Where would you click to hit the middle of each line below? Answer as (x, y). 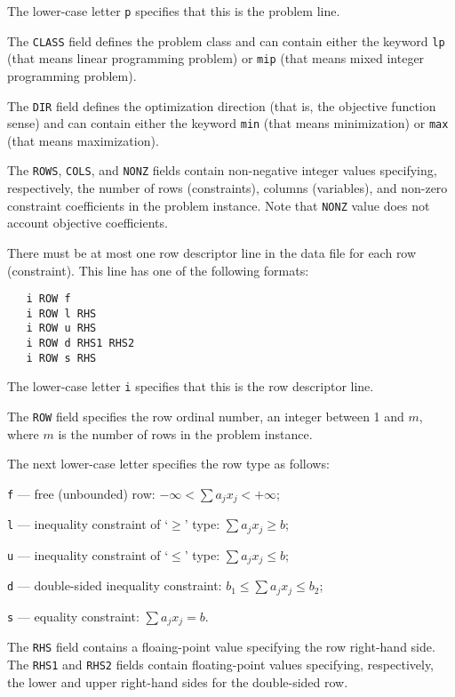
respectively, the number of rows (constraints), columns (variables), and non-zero (227, 188)
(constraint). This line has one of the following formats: (158, 270)
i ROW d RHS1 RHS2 (80, 344)
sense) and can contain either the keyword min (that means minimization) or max (228, 123)
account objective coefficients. (88, 223)
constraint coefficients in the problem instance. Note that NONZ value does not (219, 205)
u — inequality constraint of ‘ (88, 554)
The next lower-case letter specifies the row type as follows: (168, 464)
